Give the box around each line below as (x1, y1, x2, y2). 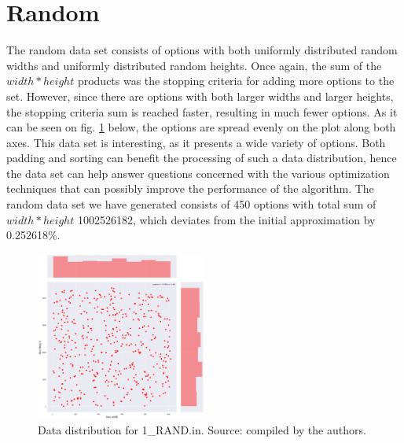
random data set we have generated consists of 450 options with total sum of (6, 196, 376, 212)
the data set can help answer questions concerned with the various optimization (6, 164, 390, 181)
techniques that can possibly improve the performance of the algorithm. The (6, 180, 374, 197)
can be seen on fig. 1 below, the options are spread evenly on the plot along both (6, 119, 396, 135)
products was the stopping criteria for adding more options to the (77, 72, 395, 89)
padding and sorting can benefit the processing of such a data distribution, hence (6, 150, 397, 166)
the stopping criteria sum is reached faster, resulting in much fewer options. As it (6, 103, 398, 120)
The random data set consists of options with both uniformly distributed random (6, 42, 398, 58)
